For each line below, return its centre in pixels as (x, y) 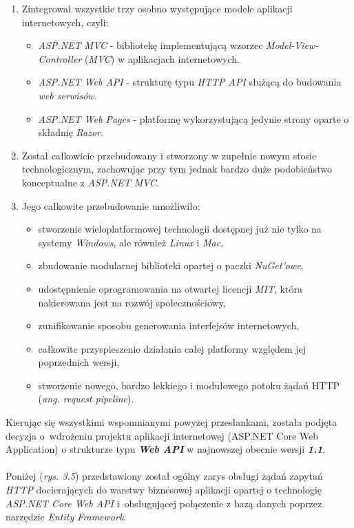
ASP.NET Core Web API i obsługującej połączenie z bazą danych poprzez (164, 503)
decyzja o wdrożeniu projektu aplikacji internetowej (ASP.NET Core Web (162, 435)
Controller (60, 58)
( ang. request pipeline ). (86, 399)
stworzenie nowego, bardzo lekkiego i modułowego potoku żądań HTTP (189, 385)
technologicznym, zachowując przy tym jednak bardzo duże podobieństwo (177, 169)
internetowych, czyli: (65, 22)
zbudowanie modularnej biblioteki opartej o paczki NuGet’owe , (171, 265)
